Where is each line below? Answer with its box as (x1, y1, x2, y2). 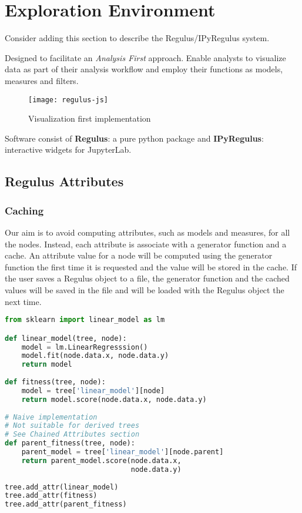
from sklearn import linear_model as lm (5, 316, 165, 324)
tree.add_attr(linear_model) (5, 482, 119, 491)
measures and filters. (5, 74, 79, 86)
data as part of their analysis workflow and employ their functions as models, (5, 63, 283, 75)
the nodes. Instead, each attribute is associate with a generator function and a (5, 237, 287, 250)
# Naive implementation (5, 413, 98, 421)
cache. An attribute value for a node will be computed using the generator (5, 249, 273, 261)
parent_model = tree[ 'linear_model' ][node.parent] (21, 448, 224, 456)
